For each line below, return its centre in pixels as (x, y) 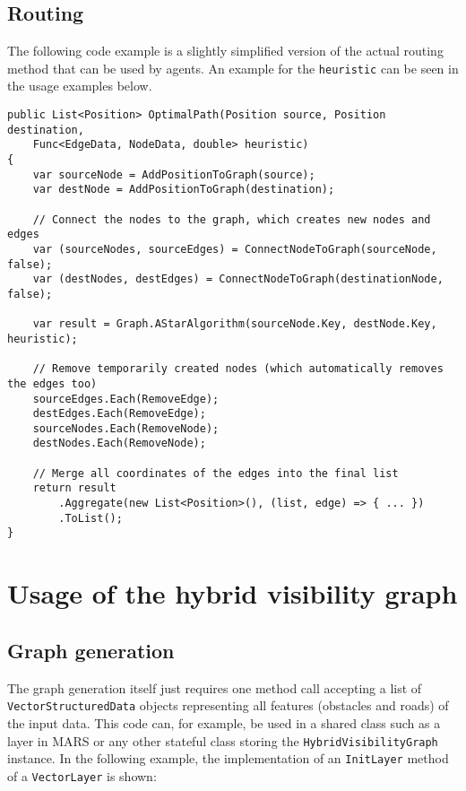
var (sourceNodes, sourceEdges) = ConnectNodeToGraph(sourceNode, (235, 249)
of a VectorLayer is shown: (82, 775)
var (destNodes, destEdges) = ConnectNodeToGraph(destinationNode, (238, 279)
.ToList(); (91, 518)
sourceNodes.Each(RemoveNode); (126, 428)
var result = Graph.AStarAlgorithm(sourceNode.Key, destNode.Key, (235, 324)
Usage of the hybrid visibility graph (233, 593)
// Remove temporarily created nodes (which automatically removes (238, 369)
